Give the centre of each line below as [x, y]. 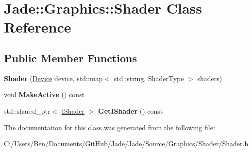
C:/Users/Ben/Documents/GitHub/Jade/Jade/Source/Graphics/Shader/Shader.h [126, 144]
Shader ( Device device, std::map [53, 78]
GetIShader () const [131, 110]
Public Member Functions [70, 58]
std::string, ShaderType [149, 78]
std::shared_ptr [27, 110]
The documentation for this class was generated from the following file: [109, 127]
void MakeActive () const [44, 94]
